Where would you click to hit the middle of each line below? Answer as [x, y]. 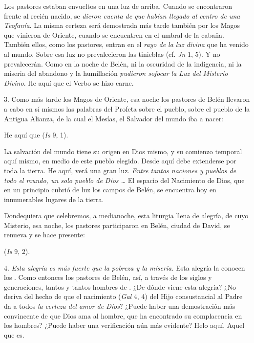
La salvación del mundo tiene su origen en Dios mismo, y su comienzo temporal [123, 151]
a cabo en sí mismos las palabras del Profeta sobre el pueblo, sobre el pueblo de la [127, 108]
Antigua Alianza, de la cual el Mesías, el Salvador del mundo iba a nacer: [114, 118]
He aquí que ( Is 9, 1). [36, 135]
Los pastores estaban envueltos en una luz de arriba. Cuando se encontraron [118, 6]
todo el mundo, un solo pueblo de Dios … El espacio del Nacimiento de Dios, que [124, 180]
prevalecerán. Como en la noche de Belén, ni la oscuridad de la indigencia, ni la [123, 63]
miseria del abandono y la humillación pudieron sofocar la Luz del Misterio [116, 73]
